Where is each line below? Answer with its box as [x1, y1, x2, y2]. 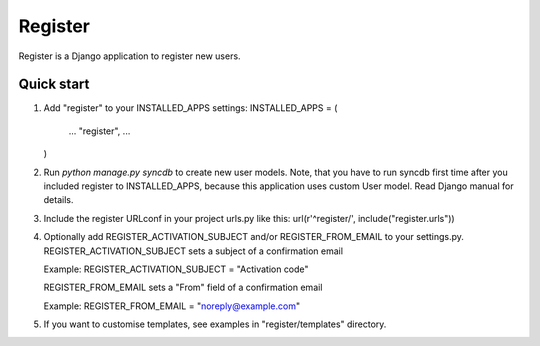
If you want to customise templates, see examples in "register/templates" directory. [43, 318, 387, 330]
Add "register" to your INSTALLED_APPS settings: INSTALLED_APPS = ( [43, 102, 338, 114]
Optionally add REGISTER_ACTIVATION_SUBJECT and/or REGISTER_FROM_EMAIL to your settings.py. [43, 231, 464, 243]
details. [43, 194, 74, 206]
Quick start [18, 76, 90, 93]
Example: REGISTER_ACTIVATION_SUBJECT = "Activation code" [43, 263, 309, 275]
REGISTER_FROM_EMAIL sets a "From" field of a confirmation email [43, 281, 323, 294]
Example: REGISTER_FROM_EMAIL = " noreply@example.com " [43, 300, 300, 312]
